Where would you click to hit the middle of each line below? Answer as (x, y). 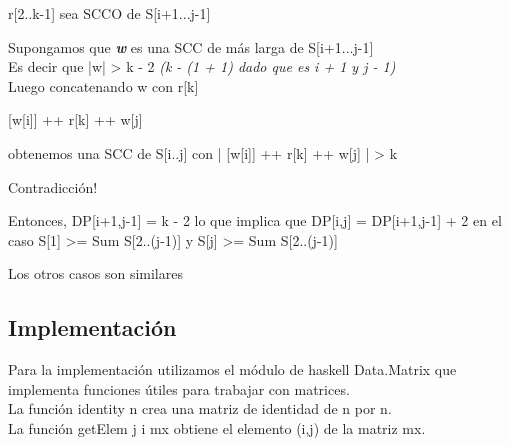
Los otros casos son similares (95, 273)
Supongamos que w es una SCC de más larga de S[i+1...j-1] (191, 46)
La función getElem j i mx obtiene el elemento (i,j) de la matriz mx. (217, 427)
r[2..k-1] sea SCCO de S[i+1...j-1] (109, 13)
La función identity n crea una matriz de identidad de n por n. (200, 408)
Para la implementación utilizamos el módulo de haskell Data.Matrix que (232, 369)
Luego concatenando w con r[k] (103, 85)
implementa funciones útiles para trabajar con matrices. (179, 388)
